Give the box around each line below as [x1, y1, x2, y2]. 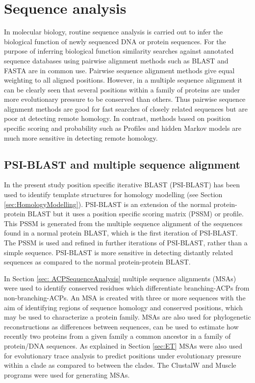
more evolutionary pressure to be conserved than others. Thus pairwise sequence [4, 94, 246, 104]
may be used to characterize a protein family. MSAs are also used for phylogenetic [4, 312, 251, 322]
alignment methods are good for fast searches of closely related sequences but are [4, 103, 248, 114]
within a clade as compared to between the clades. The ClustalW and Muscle [4, 360, 236, 370]
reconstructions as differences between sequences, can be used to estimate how [4, 321, 239, 331]
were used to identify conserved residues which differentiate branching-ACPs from [4, 283, 250, 293]
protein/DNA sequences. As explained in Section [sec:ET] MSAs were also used [4, 340, 242, 351]
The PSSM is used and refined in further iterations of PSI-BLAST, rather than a [4, 237, 248, 248]
